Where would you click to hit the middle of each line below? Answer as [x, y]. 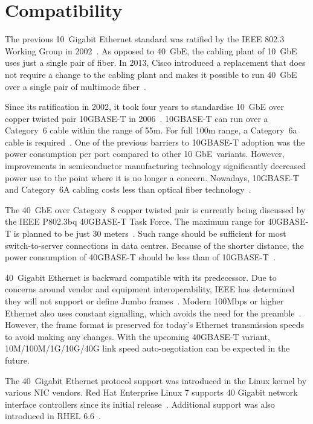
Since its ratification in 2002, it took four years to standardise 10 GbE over [145, 107]
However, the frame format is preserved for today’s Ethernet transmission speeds [154, 325]
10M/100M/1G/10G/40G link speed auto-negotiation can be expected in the [147, 348]
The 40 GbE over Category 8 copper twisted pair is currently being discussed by [155, 209]
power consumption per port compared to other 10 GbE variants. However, [145, 154]
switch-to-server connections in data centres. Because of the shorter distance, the [154, 245]
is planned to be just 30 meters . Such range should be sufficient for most [150, 233]
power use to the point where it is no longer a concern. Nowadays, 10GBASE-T [152, 177]
